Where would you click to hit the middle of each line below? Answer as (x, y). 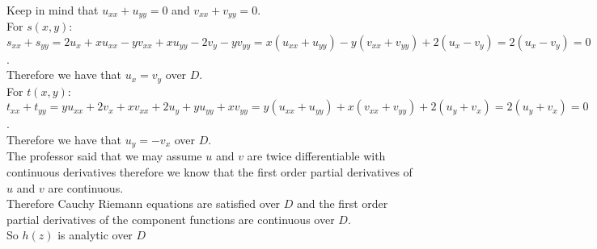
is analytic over (95, 235)
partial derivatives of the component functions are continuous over (171, 219)
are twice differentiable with (316, 156)
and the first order (343, 203)
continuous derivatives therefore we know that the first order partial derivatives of (210, 171)
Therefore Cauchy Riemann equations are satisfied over (144, 203)
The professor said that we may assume (104, 156)
